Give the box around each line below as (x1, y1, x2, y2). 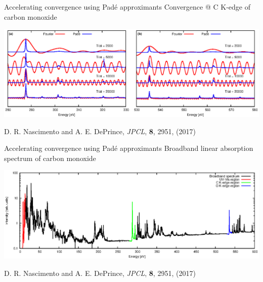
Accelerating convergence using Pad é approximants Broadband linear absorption (4, 143, 253, 153)
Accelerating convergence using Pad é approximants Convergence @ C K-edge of (4, 2, 250, 12)
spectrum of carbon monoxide (4, 152, 96, 163)
